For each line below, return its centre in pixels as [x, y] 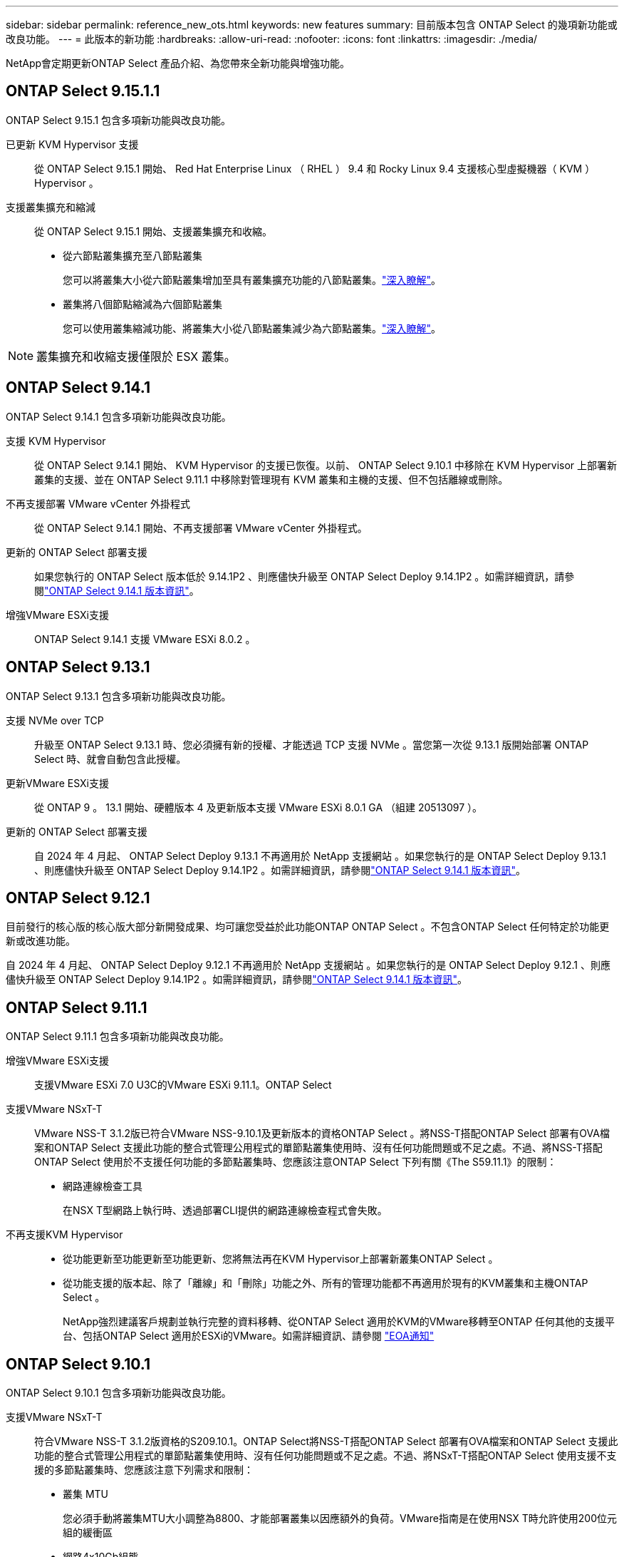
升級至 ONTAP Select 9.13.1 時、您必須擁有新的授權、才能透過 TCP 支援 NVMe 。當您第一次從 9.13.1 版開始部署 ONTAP [312, 744]
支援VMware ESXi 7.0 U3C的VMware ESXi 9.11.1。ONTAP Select [183, 1085]
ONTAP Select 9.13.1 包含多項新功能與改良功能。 [119, 696]
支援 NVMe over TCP [55, 720]
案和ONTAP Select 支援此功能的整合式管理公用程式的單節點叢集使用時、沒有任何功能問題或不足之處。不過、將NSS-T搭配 [318, 1148]
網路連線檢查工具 [103, 1186]
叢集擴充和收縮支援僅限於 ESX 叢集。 [136, 356]
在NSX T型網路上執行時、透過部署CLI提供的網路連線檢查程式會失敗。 [225, 1211]
